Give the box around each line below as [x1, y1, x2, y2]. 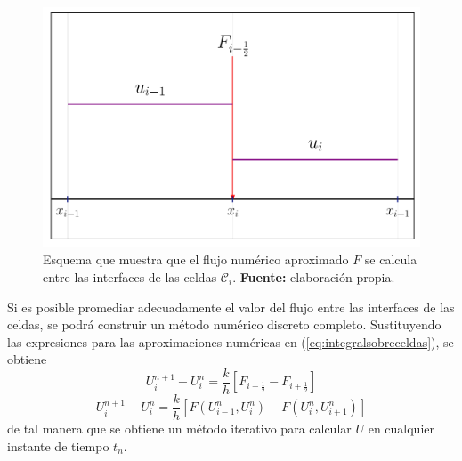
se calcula [364, 250, 417, 269]
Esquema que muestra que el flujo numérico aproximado [43, 250, 349, 269]
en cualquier [368, 419, 435, 438]
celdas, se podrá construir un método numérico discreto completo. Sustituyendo [7, 315, 442, 334]
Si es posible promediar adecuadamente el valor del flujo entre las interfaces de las [7, 297, 455, 316]
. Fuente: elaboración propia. [232, 267, 395, 286]
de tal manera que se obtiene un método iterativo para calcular [7, 419, 352, 438]
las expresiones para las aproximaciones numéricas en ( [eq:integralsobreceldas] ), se [7, 332, 454, 351]
